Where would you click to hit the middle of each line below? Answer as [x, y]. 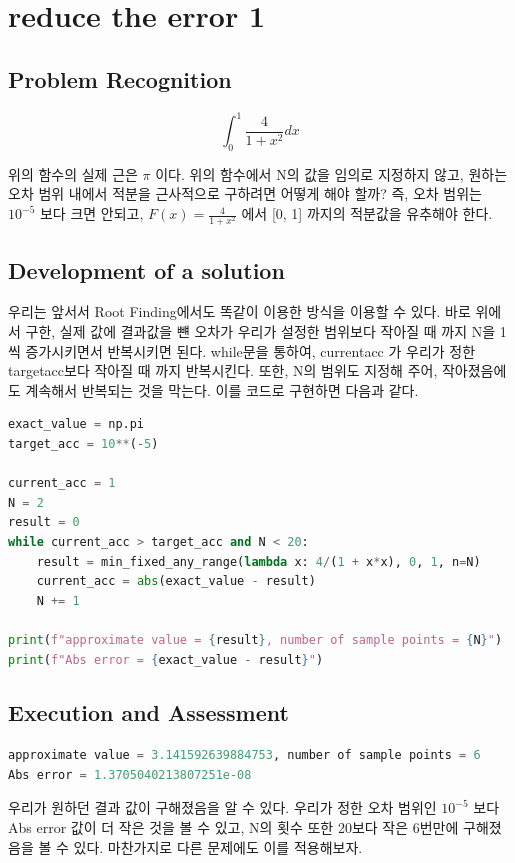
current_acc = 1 [62, 483]
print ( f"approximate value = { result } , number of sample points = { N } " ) [255, 639]
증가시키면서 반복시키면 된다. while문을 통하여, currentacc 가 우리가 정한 [250, 350]
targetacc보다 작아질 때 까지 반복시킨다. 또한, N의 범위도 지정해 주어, [223, 370]
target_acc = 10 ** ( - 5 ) [83, 443]
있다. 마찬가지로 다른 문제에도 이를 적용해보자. [218, 846]
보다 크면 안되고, [91, 213]
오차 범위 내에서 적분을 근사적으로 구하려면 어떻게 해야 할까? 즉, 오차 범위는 [245, 193]
